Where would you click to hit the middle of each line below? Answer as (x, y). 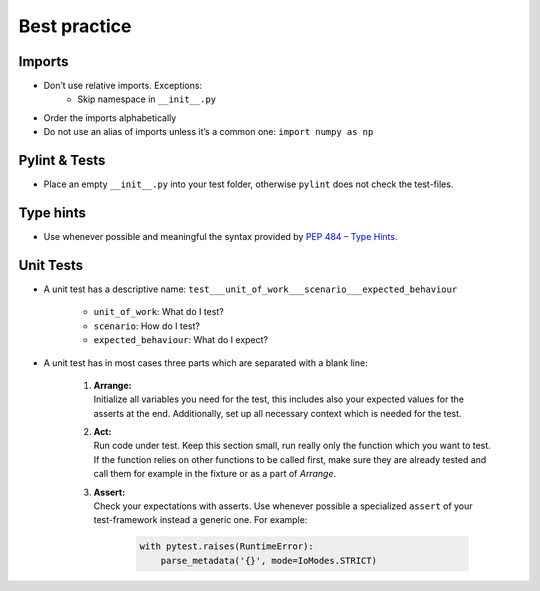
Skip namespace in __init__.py (147, 99)
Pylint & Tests (62, 160)
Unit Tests (51, 265)
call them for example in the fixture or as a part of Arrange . (215, 474)
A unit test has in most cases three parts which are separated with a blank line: (206, 362)
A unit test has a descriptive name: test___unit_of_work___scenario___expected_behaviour (250, 289)
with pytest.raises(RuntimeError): (226, 546)
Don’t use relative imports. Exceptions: (123, 86)
